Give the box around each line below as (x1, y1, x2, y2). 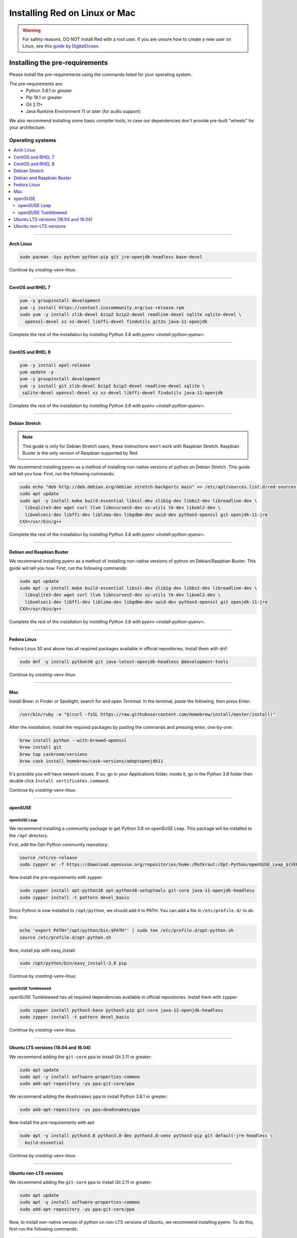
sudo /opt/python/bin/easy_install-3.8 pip (19, 961, 127, 966)
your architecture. (9, 124, 46, 130)
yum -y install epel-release (19, 362, 91, 368)
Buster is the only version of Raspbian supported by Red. (22, 450, 139, 456)
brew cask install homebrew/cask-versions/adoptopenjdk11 (19, 758, 163, 764)
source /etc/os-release (19, 855, 78, 861)
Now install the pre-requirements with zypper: (9, 875, 103, 880)
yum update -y (19, 369, 54, 375)
